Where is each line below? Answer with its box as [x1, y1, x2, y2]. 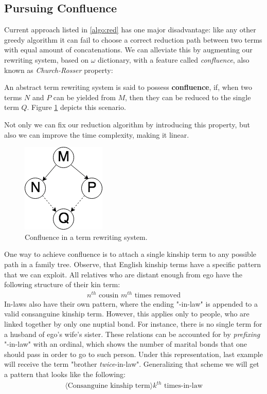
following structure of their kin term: [4, 279, 120, 290]
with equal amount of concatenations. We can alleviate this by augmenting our [4, 44, 253, 55]
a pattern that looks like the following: [4, 368, 126, 379]
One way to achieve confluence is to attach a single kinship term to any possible [4, 249, 256, 259]
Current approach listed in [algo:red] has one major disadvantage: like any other [4, 24, 256, 35]
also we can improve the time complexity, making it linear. [4, 129, 189, 140]
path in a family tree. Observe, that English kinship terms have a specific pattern [4, 258, 261, 269]
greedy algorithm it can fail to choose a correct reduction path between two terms [4, 34, 262, 45]
